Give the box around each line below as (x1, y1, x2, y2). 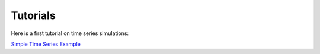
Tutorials (11, 9, 56, 22)
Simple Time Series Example (11, 40, 81, 47)
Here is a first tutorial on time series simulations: (11, 30, 129, 37)
